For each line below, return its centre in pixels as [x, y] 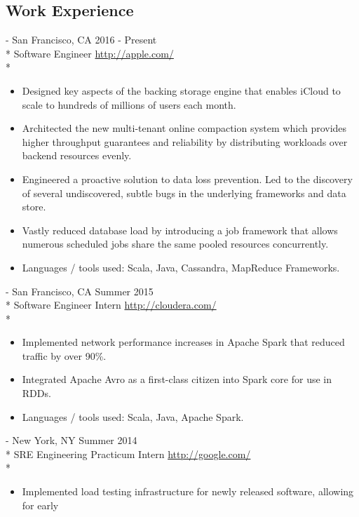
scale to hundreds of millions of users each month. [129, 104]
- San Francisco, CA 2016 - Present [81, 40]
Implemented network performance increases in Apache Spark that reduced [183, 342]
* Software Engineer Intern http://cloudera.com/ [111, 305]
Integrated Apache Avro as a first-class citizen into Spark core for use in [177, 379]
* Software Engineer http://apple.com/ [90, 53]
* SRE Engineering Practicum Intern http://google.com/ [128, 454]
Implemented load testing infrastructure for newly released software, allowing [188, 491]
